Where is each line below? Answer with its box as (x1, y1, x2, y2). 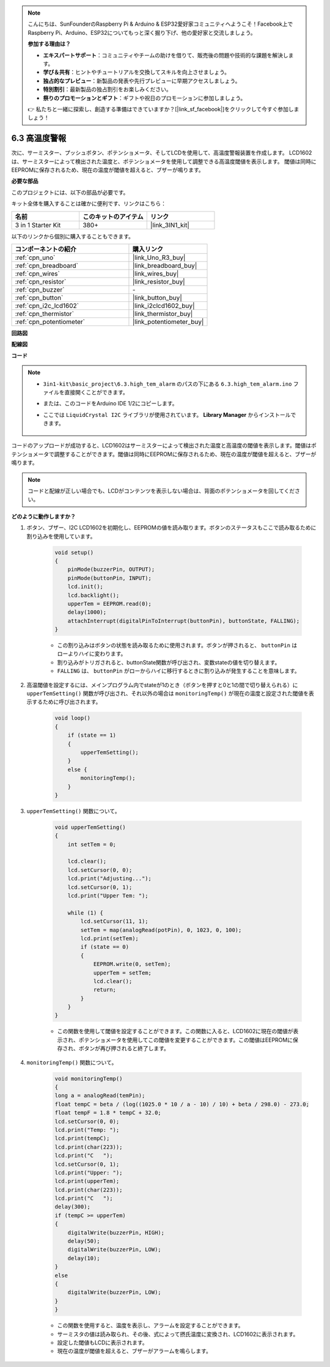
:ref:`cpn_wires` (15, 269, 61, 278)
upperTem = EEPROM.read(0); (67, 600, 152, 607)
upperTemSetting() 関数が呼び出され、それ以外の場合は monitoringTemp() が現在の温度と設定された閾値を (26, 690, 309, 697)
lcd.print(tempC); (54, 1135, 110, 1142)
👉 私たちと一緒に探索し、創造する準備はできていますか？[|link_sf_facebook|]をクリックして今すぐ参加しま (28, 105, 299, 112)
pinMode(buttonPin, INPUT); (67, 575, 152, 581)
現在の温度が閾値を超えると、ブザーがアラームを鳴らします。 (57, 1347, 212, 1355)
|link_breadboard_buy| (132, 261, 197, 270)
